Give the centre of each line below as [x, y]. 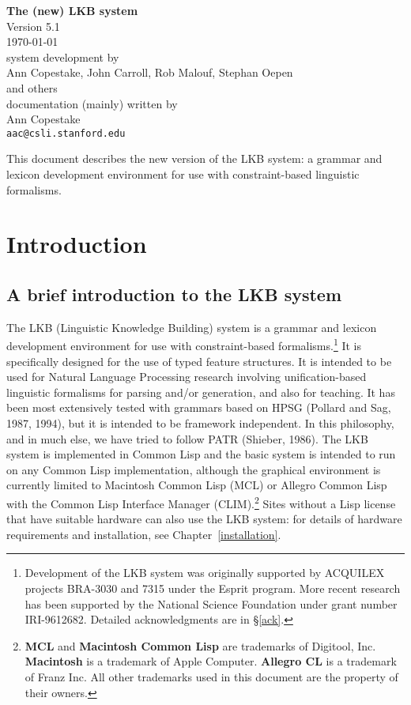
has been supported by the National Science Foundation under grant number [211, 603]
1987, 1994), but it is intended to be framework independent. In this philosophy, [200, 422]
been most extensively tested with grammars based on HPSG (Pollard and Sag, [199, 407]
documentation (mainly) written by [92, 103]
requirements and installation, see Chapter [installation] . [144, 534]
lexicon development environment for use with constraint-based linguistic [183, 174]
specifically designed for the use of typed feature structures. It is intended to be [199, 361]
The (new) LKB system [72, 10]
